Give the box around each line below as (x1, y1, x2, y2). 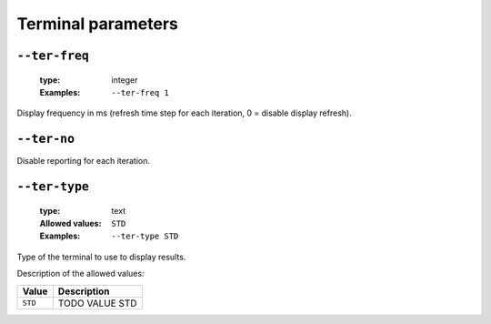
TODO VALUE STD (57, 297, 137, 309)
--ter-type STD (111, 231, 179, 241)
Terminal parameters (16, 14, 179, 34)
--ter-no (16, 132, 75, 147)
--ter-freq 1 (111, 87, 170, 97)
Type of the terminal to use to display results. (16, 251, 186, 262)
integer (111, 74, 138, 86)
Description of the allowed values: (16, 268, 145, 279)
